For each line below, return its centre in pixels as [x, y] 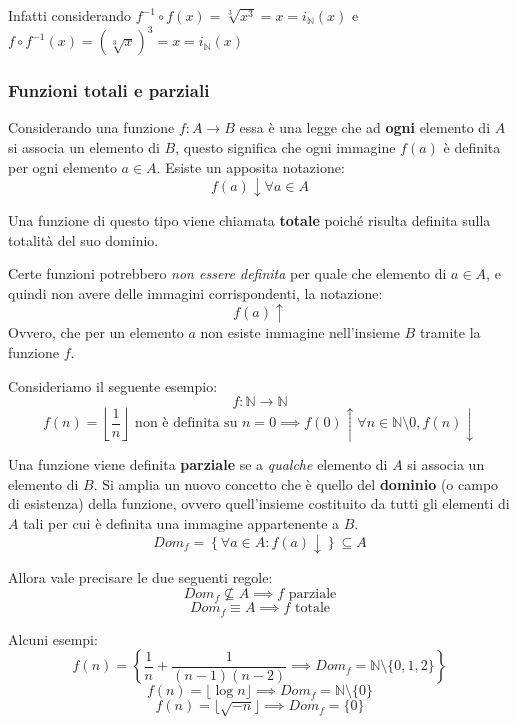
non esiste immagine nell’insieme [300, 332]
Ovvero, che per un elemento [96, 332]
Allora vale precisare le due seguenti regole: [140, 576]
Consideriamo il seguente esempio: [113, 385]
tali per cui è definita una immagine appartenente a [181, 522]
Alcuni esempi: [53, 638]
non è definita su [186, 423]
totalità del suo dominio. [83, 239]
